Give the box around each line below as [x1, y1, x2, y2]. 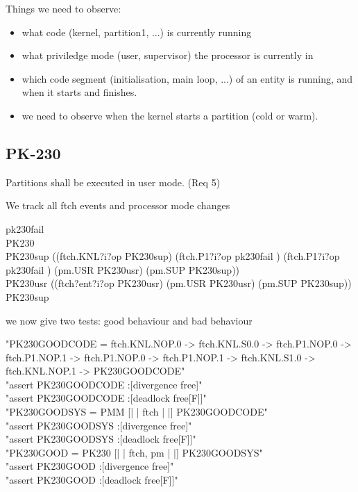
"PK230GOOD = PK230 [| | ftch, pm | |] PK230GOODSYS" [6, 445, 263, 459]
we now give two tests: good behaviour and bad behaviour [6, 313, 253, 327]
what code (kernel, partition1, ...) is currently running [22, 24, 252, 39]
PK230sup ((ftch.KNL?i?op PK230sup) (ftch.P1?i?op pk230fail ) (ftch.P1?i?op [6, 249, 340, 263]
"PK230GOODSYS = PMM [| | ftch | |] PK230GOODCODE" [6, 404, 268, 419]
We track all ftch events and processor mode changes [6, 198, 230, 213]
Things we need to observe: [6, 1, 121, 15]
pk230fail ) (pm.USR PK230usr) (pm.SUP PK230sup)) [6, 262, 240, 277]
